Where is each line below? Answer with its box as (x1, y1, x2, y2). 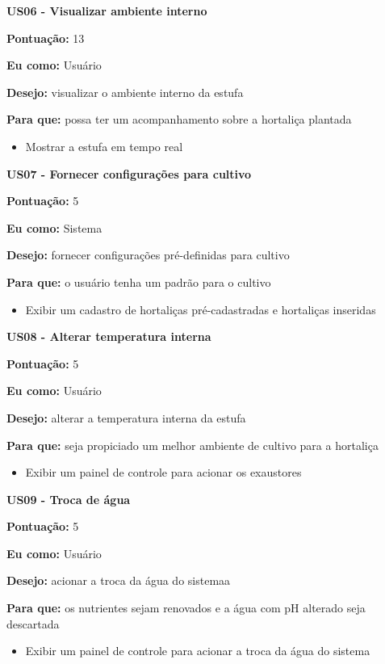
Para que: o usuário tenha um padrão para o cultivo (6, 273, 271, 290)
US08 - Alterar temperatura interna (6, 328, 211, 345)
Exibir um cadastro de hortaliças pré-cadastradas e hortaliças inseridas (25, 300, 376, 317)
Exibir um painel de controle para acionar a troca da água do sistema (25, 642, 370, 659)
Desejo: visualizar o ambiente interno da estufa (6, 83, 244, 100)
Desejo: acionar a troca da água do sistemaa (6, 572, 231, 589)
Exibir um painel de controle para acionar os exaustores (25, 464, 302, 481)
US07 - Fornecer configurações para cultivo (6, 165, 252, 182)
